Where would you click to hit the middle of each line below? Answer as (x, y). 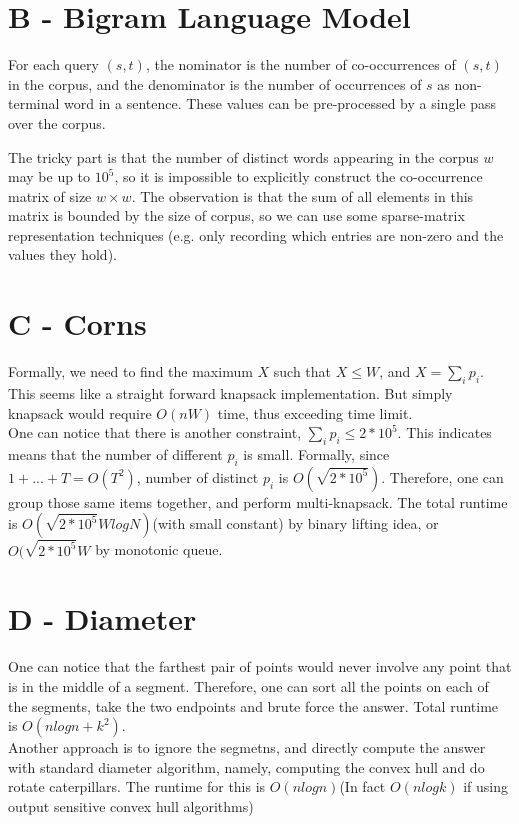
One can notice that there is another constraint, (155, 432)
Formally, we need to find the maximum (130, 371)
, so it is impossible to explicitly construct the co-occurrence (298, 176)
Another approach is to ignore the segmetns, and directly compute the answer (247, 747)
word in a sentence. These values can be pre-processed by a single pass (280, 103)
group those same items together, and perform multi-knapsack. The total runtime (258, 501)
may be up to (49, 176)
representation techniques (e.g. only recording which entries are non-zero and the (256, 234)
